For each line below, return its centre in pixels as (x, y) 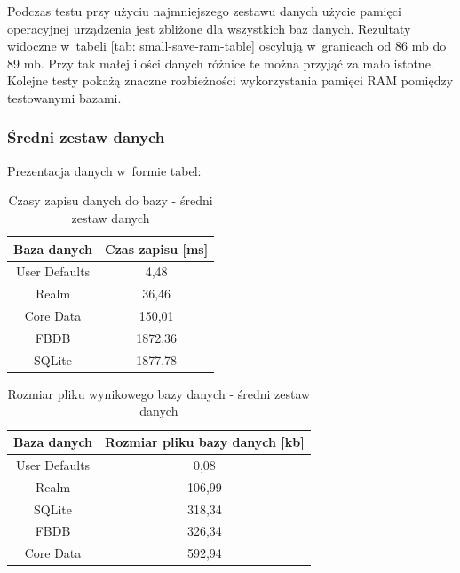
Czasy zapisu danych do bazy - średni (111, 200)
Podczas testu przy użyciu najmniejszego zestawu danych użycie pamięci (204, 11)
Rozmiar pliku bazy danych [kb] (205, 442)
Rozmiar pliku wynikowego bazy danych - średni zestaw (159, 393)
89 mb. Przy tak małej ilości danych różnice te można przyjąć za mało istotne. (221, 63)
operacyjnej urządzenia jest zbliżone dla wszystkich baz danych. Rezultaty (209, 28)
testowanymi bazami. (64, 97)
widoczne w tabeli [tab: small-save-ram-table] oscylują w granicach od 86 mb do (227, 46)
